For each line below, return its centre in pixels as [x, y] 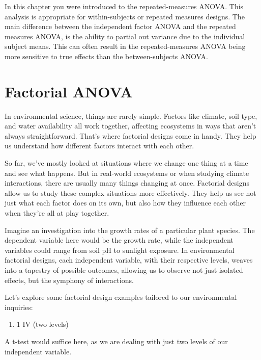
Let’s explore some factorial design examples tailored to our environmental [121, 297]
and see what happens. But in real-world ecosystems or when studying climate [127, 173]
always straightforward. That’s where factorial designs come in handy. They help [130, 135]
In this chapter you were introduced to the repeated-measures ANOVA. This [124, 6]
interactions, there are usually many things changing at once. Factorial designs [127, 183]
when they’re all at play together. [57, 213]
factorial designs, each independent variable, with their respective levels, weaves [129, 260]
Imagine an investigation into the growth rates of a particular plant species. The [130, 230]
